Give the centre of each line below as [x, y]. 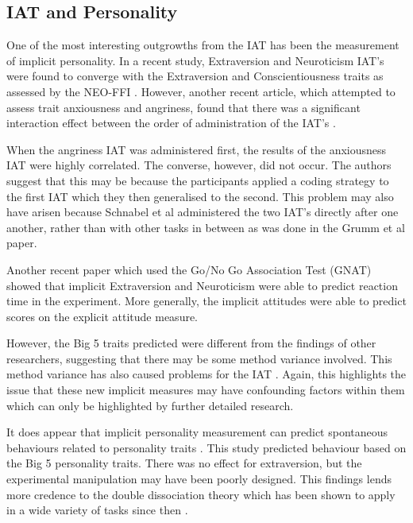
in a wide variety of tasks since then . [97, 510]
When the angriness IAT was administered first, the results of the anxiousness [197, 149]
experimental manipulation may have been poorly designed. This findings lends [199, 479]
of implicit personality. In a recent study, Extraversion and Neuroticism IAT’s [195, 60]
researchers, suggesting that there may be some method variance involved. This [199, 358]
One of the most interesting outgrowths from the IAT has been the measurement [203, 45]
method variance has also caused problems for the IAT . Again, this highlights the [206, 374]
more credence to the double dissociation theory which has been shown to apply [201, 494]
